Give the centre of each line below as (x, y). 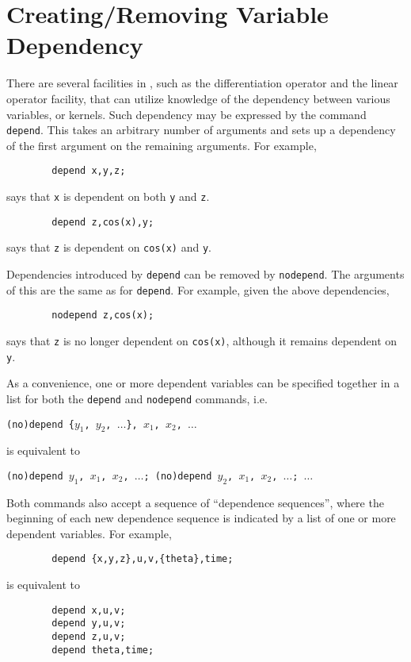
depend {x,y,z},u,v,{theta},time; (143, 559)
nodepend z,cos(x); (103, 316)
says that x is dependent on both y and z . (108, 196)
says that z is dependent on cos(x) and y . (109, 247)
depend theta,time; (103, 650)
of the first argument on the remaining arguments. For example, (162, 145)
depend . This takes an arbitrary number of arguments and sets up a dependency (201, 130)
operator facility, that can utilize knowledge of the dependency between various (198, 98)
